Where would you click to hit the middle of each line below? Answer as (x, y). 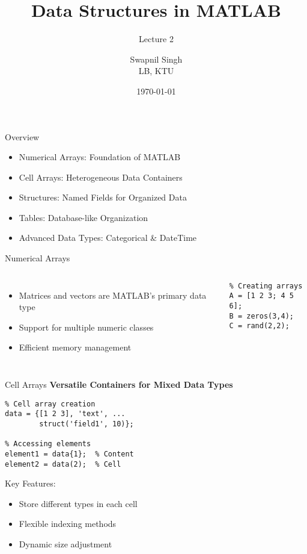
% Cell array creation (50, 404)
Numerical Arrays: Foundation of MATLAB (100, 157)
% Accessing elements (48, 444)
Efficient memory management (75, 347)
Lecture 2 (156, 39)
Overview (22, 136)
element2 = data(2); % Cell (63, 464)
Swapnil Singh (156, 59)
